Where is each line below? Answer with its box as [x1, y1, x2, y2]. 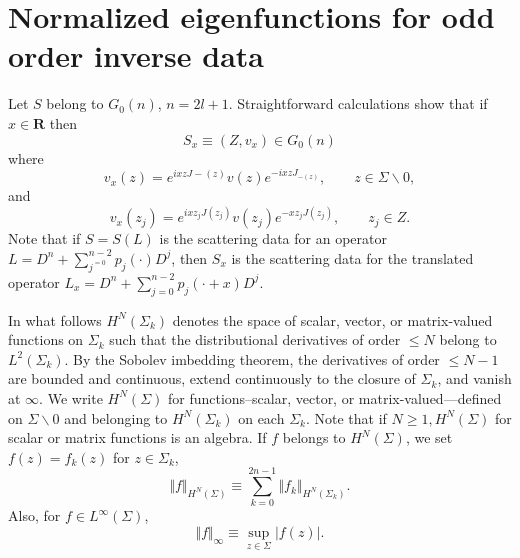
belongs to [282, 427, 346, 448]
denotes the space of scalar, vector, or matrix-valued [172, 309, 493, 330]
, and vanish [437, 368, 512, 389]
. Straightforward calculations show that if [228, 93, 488, 114]
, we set [405, 427, 453, 448]
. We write [39, 387, 103, 408]
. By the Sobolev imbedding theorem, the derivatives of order [64, 348, 440, 369]
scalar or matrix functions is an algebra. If [8, 427, 267, 448]
